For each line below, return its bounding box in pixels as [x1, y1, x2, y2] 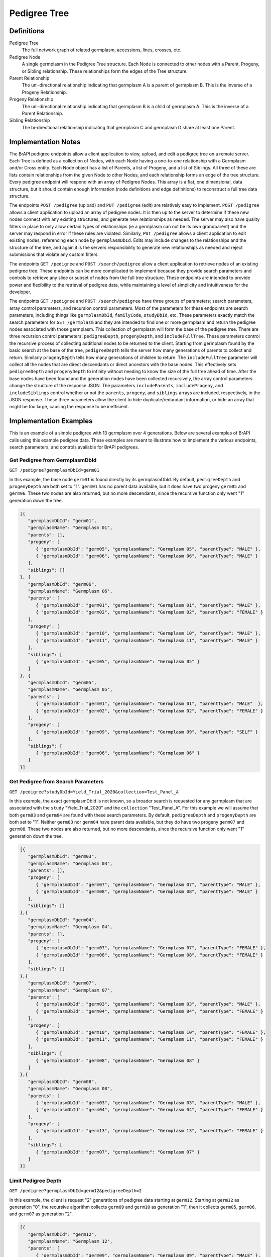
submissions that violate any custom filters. [9, 251, 99, 257]
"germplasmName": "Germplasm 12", [28, 1238, 113, 1244]
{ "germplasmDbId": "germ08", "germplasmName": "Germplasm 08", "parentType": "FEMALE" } [36, 952, 263, 958]
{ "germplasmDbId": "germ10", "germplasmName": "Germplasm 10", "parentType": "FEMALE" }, [36, 1029, 266, 1035]
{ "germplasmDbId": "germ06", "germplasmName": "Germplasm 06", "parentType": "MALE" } [36, 553, 258, 559]
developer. [9, 289, 32, 295]
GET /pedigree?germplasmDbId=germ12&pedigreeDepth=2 [9, 1188, 142, 1194]
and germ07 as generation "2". [9, 1211, 73, 1217]
